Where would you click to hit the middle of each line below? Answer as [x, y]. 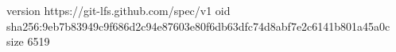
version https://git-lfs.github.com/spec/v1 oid [118, 10]
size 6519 [28, 41]
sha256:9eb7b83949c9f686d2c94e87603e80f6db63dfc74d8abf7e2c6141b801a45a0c [198, 26]
